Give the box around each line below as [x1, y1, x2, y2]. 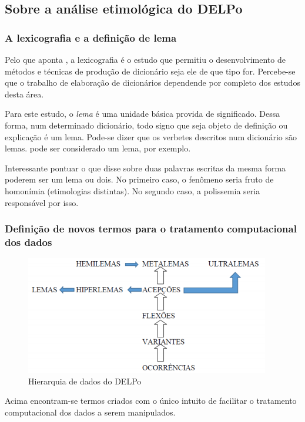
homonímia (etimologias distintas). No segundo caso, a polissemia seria [5, 184, 260, 197]
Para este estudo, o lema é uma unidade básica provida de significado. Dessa [5, 107, 280, 120]
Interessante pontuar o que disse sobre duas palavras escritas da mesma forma [5, 161, 286, 174]
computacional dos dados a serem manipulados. [5, 406, 176, 418]
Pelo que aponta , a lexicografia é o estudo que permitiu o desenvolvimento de [5, 53, 286, 65]
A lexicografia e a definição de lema [5, 30, 177, 45]
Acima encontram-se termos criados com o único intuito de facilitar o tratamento [5, 394, 297, 407]
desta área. [5, 87, 44, 100]
